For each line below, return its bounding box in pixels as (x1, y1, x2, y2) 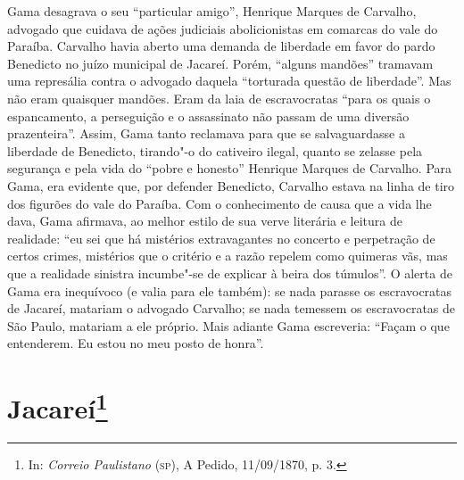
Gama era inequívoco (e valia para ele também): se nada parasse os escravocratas (7, 281, 452, 300)
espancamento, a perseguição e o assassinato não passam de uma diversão (7, 106, 410, 125)
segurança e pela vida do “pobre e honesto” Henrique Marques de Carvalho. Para (7, 159, 452, 178)
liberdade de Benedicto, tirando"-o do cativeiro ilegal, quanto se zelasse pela (7, 141, 423, 160)
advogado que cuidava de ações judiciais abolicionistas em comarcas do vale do (7, 19, 438, 37)
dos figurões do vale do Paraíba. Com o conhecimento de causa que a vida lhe (7, 194, 432, 212)
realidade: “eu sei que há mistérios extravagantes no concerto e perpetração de (7, 228, 435, 247)
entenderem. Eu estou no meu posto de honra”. (7, 334, 264, 352)
